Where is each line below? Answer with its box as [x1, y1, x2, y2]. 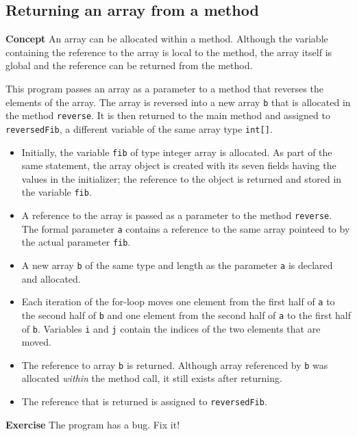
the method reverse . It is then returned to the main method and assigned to [5, 108, 330, 123]
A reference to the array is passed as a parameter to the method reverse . [21, 208, 332, 222]
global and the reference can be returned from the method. [5, 58, 253, 73]
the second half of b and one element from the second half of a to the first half [21, 307, 351, 322]
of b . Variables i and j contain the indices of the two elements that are [21, 321, 321, 335]
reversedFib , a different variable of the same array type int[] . [5, 121, 273, 136]
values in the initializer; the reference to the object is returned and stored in [21, 171, 342, 185]
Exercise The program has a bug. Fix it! [5, 417, 180, 431]
